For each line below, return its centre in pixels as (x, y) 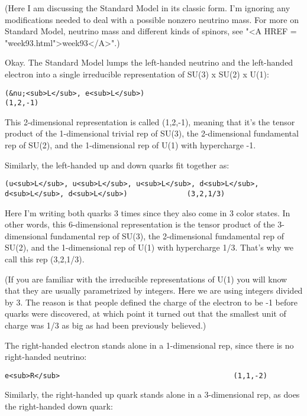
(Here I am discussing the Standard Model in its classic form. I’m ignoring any (148, 8)
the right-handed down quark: (59, 406)
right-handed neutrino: (46, 357)
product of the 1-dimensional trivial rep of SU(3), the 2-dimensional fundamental (152, 133)
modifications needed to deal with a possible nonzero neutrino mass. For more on (152, 19)
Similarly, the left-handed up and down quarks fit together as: (117, 165)
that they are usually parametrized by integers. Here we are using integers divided (154, 290)
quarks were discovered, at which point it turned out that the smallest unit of (146, 313)
